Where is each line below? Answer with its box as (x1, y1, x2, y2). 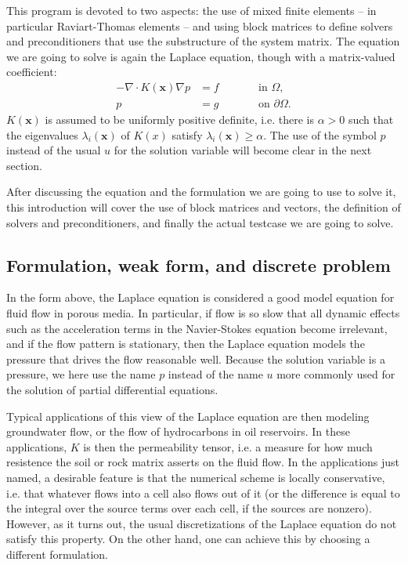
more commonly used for (276, 366, 395, 382)
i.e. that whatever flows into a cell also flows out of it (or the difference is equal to (6, 484, 400, 501)
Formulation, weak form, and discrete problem (6, 252, 391, 277)
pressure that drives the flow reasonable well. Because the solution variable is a (6, 350, 385, 367)
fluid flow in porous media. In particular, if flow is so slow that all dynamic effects (6, 304, 400, 321)
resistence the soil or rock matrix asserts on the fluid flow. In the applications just (6, 454, 400, 470)
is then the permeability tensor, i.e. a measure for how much (83, 438, 373, 455)
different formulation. (6, 545, 108, 562)
